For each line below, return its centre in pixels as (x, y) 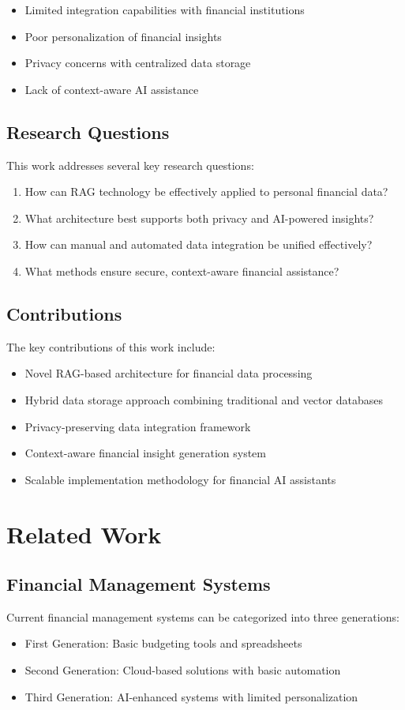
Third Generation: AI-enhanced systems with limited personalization (191, 696)
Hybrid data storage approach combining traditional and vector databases (204, 399)
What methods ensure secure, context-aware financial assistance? (182, 270)
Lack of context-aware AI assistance (112, 89)
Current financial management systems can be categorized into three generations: (203, 616)
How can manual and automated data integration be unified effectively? (199, 244)
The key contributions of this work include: (111, 346)
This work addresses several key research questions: (130, 165)
